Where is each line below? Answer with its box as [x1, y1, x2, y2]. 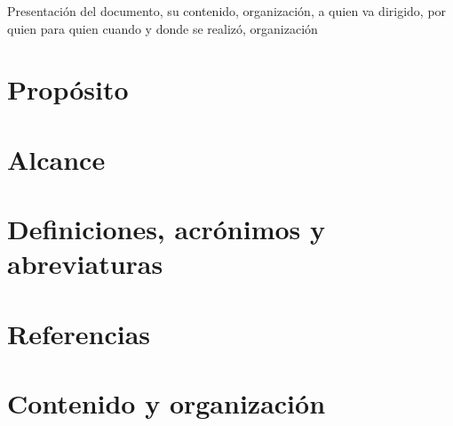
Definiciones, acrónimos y [7, 211, 326, 247]
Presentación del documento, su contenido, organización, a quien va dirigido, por [7, 2, 447, 20]
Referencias [7, 315, 151, 351]
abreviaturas [7, 245, 163, 282]
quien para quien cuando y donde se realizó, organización [7, 19, 318, 37]
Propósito [7, 71, 129, 108]
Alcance [7, 141, 106, 177]
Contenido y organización [7, 385, 326, 422]
